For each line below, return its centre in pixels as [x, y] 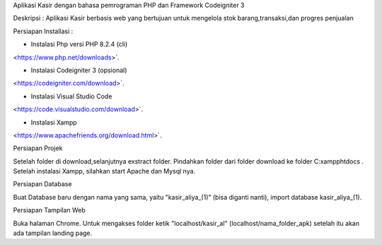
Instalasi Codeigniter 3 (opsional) [79, 70]
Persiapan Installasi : [43, 31]
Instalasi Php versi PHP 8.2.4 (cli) [79, 44]
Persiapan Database [42, 184]
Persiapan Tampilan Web [50, 210]
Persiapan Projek [38, 148]
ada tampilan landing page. [53, 233]
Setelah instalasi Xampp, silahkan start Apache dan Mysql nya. [104, 171]
